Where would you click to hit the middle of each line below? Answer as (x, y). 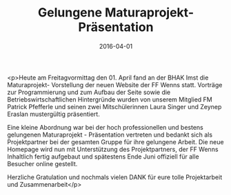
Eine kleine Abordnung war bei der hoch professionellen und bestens (105, 127)
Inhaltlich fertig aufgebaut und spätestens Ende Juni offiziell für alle (103, 157)
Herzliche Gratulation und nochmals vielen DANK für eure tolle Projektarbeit (115, 177)
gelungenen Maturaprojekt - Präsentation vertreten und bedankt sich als (110, 135)
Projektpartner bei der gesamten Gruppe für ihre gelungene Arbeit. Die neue (115, 141)
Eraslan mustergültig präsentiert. (53, 114)
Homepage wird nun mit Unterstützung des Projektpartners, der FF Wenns (113, 149)
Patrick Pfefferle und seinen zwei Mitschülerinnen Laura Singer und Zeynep (114, 106)
